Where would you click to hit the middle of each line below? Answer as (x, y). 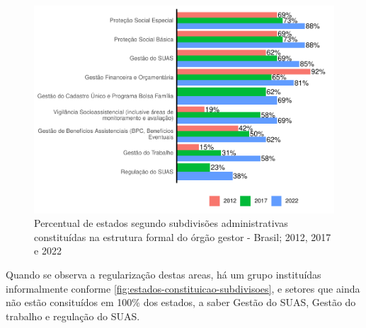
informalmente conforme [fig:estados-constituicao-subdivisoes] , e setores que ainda (183, 288)
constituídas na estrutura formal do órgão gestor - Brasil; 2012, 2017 (183, 236)
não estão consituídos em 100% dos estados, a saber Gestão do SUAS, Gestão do (181, 302)
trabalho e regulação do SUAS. (73, 316)
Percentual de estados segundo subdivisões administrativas (161, 223)
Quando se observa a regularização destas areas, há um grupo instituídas (164, 274)
